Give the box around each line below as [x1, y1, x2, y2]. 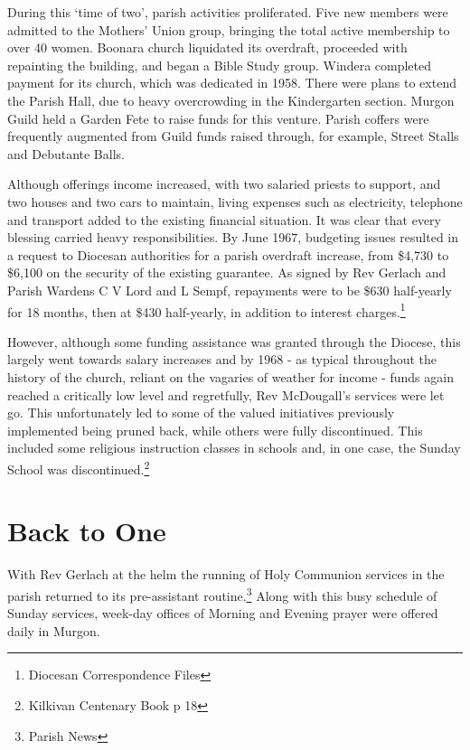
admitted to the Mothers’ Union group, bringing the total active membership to [7, 20, 450, 39]
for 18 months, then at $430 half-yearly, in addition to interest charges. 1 [7, 299, 406, 321]
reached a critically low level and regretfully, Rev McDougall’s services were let [7, 385, 445, 404]
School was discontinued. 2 [7, 456, 150, 478]
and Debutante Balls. [7, 144, 125, 163]
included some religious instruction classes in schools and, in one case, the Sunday [7, 438, 461, 457]
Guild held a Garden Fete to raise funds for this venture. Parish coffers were [7, 108, 429, 127]
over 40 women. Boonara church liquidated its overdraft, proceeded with [7, 38, 408, 57]
